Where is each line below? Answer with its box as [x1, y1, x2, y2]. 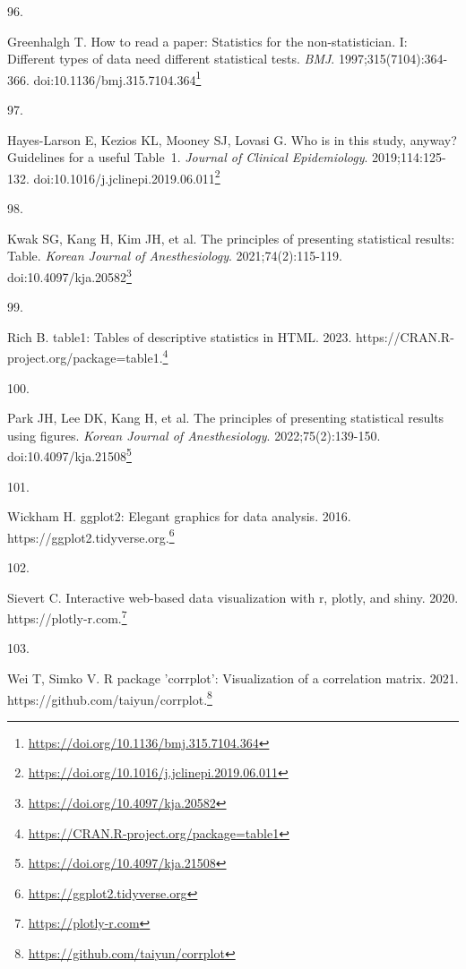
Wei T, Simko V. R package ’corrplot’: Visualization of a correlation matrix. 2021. [7, 669, 459, 688]
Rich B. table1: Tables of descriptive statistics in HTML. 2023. [7, 327, 352, 346]
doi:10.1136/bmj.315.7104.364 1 [33, 67, 202, 89]
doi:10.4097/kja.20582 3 [7, 264, 132, 286]
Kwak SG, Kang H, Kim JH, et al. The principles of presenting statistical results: [7, 228, 455, 247]
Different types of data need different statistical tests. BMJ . [7, 49, 335, 68]
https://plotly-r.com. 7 [7, 606, 127, 627]
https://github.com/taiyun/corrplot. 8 [7, 687, 212, 708]
